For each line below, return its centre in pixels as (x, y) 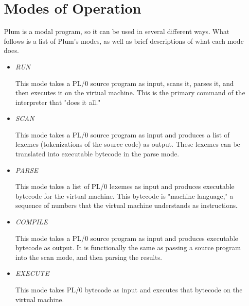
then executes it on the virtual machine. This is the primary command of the (130, 93)
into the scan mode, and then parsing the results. (89, 257)
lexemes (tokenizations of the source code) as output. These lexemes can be (128, 144)
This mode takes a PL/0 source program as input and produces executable (127, 238)
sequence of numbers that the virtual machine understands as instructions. (126, 205)
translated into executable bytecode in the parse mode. (97, 154)
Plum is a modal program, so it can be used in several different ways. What (117, 31)
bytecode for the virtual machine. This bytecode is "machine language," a (124, 195)
